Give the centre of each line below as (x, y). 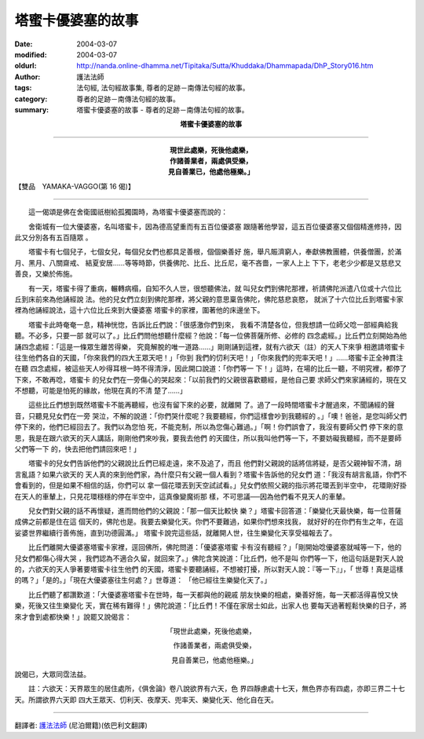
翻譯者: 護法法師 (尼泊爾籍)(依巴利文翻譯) (81, 726)
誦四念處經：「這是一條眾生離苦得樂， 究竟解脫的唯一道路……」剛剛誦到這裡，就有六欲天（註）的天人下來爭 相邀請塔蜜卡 (210, 346)
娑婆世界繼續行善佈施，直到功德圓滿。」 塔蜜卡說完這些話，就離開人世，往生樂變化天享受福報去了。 (175, 532)
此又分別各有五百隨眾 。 (53, 238)
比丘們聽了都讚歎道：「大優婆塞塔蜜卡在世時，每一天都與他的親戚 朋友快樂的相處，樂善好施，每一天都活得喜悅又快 (213, 594)
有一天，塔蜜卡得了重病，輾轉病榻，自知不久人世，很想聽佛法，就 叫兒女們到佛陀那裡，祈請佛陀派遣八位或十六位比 (215, 288)
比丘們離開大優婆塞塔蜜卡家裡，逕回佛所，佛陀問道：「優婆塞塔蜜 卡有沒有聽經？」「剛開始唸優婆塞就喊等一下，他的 (215, 547)
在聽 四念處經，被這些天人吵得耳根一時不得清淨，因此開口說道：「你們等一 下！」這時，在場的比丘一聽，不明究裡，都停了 (211, 368)
